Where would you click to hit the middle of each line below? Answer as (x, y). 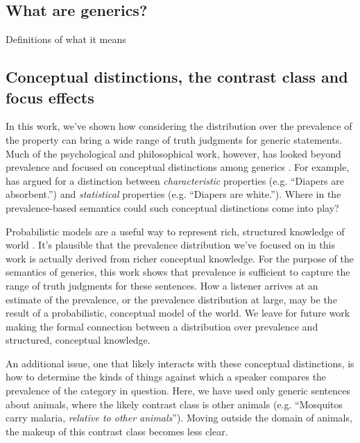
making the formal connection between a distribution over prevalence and (162, 326)
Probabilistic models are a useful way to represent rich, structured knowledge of (175, 231)
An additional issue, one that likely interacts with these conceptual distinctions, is (180, 363)
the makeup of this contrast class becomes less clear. (117, 431)
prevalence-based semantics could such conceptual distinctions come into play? (172, 207)
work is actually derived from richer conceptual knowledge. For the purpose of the (180, 258)
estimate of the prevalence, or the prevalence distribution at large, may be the (171, 299)
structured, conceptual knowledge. (78, 340)
